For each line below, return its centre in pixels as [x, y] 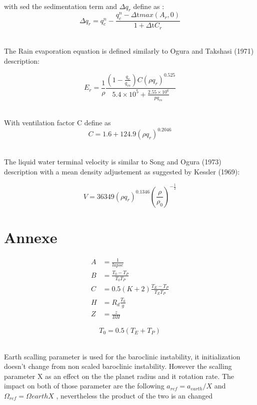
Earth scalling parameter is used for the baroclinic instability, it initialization [122, 356]
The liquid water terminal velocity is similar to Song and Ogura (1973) [113, 161]
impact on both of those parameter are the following [84, 386]
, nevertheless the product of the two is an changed [134, 395]
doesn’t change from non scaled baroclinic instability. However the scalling [118, 366]
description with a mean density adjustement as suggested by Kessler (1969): [122, 171]
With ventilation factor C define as [57, 123]
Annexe [31, 237]
